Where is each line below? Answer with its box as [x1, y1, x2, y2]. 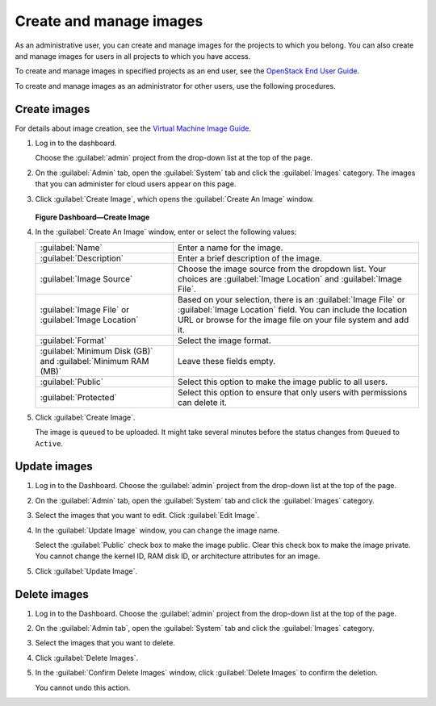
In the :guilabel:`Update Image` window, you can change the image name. [35, 525, 280, 535]
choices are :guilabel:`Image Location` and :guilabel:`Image [178, 273, 402, 284]
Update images [15, 460, 93, 474]
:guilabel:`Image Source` [40, 273, 133, 284]
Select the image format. [178, 335, 272, 346]
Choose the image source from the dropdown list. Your [178, 263, 387, 274]
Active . [35, 438, 64, 448]
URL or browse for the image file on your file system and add [178, 314, 409, 325]
